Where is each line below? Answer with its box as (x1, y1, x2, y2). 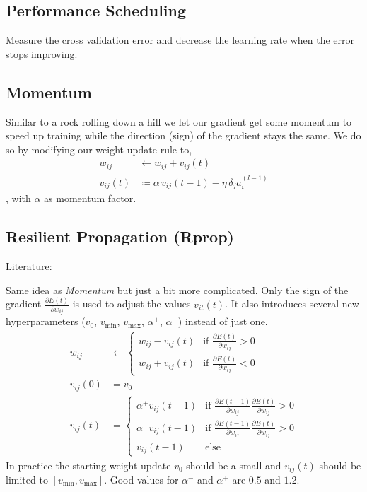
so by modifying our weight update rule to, (6, 141, 192, 156)
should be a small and (186, 457, 281, 472)
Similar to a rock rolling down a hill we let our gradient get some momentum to (6, 114, 352, 129)
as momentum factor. (44, 191, 136, 206)
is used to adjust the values (72, 296, 191, 311)
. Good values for (104, 471, 179, 486)
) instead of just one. (177, 314, 268, 329)
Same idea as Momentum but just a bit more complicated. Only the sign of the (6, 282, 349, 297)
